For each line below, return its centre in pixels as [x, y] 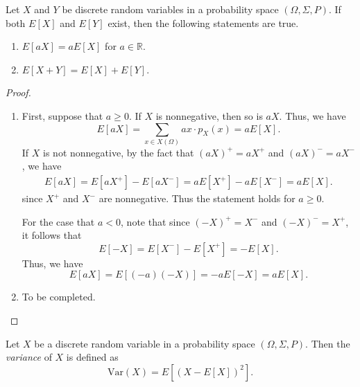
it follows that [52, 235]
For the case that [58, 221]
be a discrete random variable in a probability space [145, 343]
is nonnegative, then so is [209, 115]
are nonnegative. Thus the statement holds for [197, 198]
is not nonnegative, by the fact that [119, 152]
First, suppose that [62, 115]
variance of [29, 357]
